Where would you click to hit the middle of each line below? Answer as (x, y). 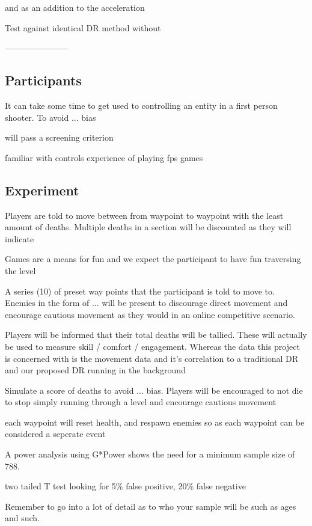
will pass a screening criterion (59, 137)
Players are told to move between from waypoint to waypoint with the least (144, 215)
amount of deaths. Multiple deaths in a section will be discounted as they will (148, 227)
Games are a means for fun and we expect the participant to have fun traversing (153, 259)
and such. (23, 518)
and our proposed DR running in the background (95, 370)
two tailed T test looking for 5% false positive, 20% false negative (125, 486)
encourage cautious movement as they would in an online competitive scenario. (150, 314)
